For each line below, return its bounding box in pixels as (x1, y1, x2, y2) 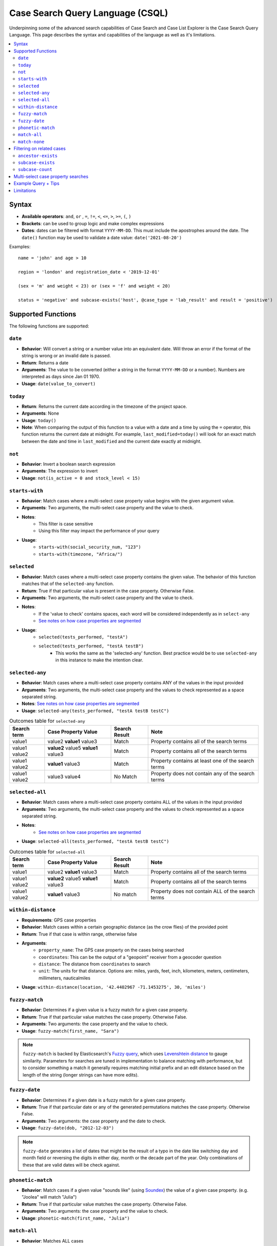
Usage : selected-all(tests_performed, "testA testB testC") (21, 838, 169, 844)
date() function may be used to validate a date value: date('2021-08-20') (21, 234, 182, 240)
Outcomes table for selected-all (9, 848, 86, 855)
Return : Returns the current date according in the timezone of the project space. (21, 403, 187, 409)
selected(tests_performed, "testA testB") (38, 643, 144, 649)
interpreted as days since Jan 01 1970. (21, 374, 101, 380)
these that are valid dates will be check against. (22, 1162, 121, 1168)
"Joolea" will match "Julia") (21, 1194, 77, 1200)
